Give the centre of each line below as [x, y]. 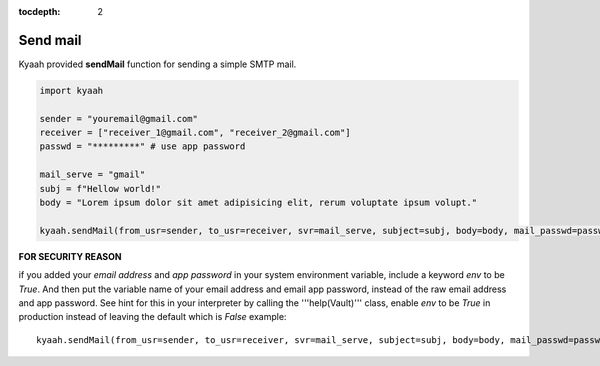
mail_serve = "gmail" [92, 174]
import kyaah [71, 90]
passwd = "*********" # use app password [142, 146]
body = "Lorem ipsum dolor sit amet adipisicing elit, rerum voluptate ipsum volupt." [258, 203]
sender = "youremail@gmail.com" [119, 118]
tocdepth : [39, 11]
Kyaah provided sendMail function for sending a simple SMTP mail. [157, 64]
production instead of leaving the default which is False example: [152, 317]
